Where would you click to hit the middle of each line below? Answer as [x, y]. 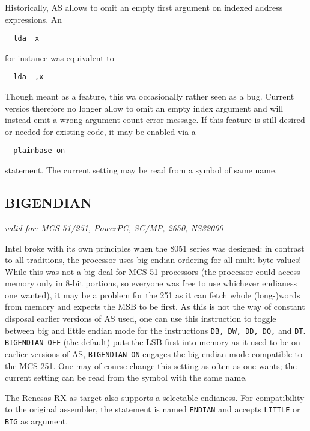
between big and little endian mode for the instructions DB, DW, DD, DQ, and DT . [155, 330]
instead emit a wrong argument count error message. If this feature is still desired [155, 120]
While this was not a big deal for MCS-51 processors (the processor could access [153, 271]
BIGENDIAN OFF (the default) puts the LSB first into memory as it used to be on [153, 342]
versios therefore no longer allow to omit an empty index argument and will [144, 108]
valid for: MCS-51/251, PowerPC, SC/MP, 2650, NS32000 [114, 227]
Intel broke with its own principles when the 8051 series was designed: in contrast [155, 248]
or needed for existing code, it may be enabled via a [100, 131]
